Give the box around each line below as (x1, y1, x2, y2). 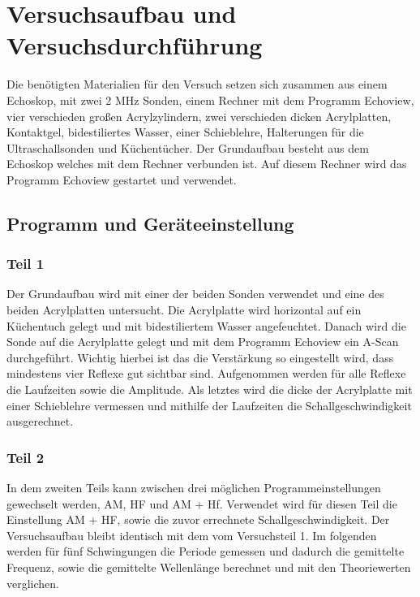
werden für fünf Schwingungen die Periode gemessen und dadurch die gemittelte (6, 543, 405, 560)
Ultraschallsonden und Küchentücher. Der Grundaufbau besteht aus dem (6, 139, 369, 156)
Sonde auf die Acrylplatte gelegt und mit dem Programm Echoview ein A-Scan (6, 333, 399, 350)
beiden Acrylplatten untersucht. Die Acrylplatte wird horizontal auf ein (6, 301, 362, 318)
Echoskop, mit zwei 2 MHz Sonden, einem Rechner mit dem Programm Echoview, (6, 91, 414, 108)
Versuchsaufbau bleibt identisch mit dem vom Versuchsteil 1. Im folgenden (6, 526, 377, 543)
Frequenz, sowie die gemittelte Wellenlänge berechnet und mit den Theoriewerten (6, 559, 411, 575)
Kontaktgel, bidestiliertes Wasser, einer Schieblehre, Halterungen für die (6, 123, 364, 141)
